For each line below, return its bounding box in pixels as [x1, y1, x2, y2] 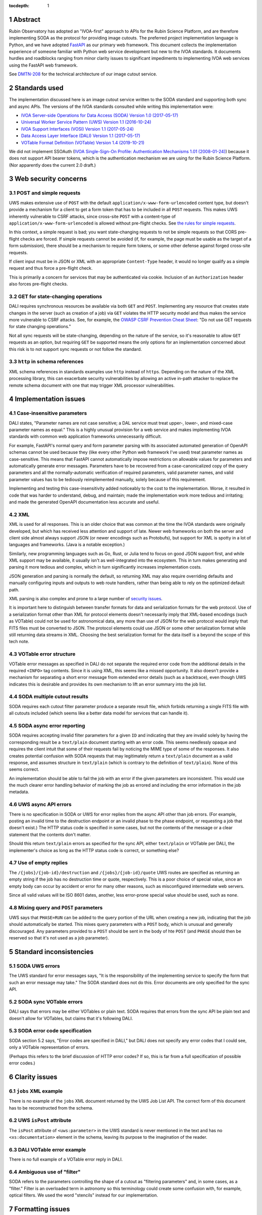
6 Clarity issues [9, 1073, 58, 1081]
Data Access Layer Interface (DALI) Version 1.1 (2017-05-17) [21, 133, 141, 139]
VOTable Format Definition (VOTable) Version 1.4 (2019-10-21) [21, 139, 145, 145]
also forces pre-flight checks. [9, 281, 68, 287]
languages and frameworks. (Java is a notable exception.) [9, 542, 125, 548]
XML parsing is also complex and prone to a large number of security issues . [9, 596, 163, 602]
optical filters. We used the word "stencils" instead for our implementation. [9, 1192, 158, 1198]
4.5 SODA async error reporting [9, 722, 85, 729]
